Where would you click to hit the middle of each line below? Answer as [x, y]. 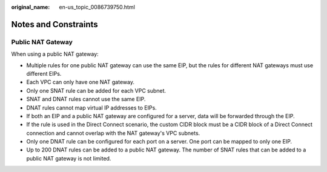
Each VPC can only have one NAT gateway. [80, 82]
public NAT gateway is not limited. [69, 158]
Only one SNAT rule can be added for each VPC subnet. [96, 90]
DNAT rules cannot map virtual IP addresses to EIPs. [91, 107]
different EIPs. [44, 73]
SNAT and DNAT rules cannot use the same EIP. [86, 99]
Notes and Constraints [54, 24]
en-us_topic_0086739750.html [97, 7]
